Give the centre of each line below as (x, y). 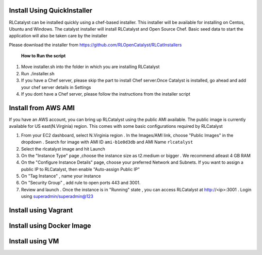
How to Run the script (43, 56)
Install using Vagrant (41, 211)
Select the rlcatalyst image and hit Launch (63, 149)
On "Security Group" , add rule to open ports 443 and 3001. (81, 183)
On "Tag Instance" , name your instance (61, 176)
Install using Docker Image (50, 226)
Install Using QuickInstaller (50, 10)
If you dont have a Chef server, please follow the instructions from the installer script (106, 94)
